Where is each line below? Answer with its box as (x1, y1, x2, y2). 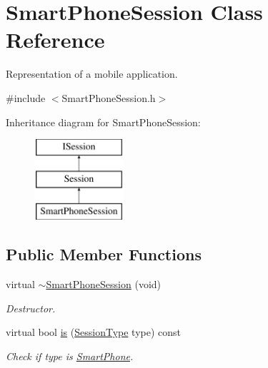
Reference (6, 25, 105, 54)
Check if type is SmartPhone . (6, 349, 134, 364)
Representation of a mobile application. (6, 66, 178, 81)
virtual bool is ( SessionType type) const (6, 324, 182, 339)
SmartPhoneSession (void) (46, 277, 162, 292)
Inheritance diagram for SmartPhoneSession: (6, 114, 201, 129)
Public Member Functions (6, 243, 202, 265)
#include (6, 90, 46, 105)
